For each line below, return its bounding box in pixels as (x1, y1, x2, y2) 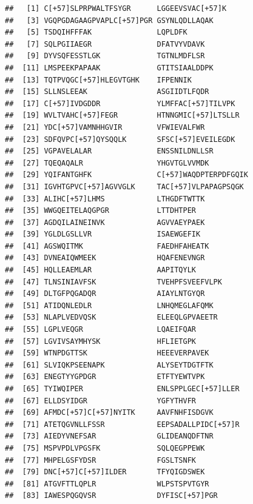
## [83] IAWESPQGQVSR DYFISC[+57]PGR (5, 491, 218, 500)
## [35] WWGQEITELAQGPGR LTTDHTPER (5, 206, 196, 215)
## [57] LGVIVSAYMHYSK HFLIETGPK (5, 337, 196, 346)
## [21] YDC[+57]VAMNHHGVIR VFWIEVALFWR (5, 123, 205, 132)
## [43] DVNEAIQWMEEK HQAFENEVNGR (5, 254, 205, 263)
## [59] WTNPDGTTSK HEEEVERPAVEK (5, 349, 209, 358)
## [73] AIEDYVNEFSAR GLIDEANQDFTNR (5, 432, 214, 441)
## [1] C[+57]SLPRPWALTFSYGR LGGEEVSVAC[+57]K (5, 4, 227, 13)
